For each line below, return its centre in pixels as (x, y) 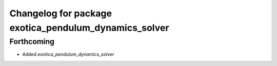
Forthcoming (32, 41)
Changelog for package (61, 13)
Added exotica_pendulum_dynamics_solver (68, 54)
